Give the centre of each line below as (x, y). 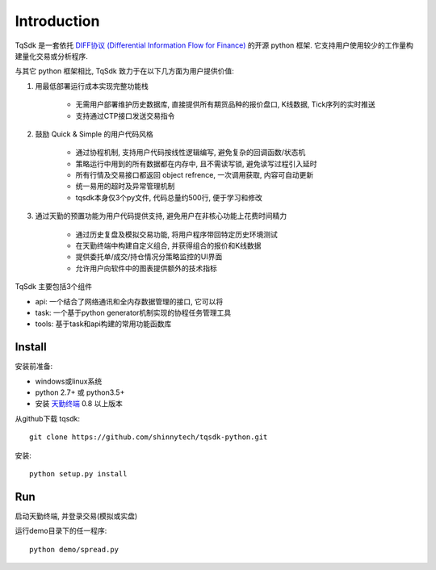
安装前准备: (34, 367)
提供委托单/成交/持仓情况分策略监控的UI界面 (149, 257)
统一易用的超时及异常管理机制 (125, 187)
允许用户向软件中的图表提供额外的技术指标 (146, 268)
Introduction (57, 21)
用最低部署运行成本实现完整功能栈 (92, 86)
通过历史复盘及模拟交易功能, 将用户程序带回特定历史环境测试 (176, 234)
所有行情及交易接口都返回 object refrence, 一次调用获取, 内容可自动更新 (195, 175)
